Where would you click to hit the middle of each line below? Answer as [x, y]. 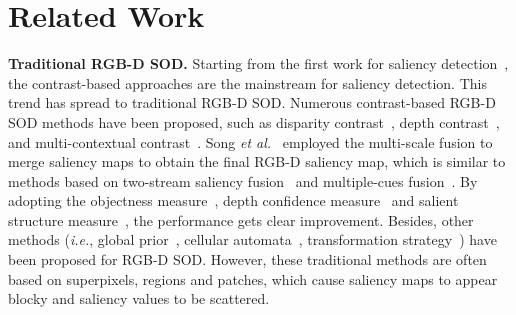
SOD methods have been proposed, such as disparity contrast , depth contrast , [254, 121]
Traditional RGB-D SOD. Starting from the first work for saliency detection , [258, 63]
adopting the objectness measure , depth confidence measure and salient [233, 200]
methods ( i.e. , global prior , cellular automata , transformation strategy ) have [252, 239]
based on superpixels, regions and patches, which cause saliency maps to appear [253, 278]
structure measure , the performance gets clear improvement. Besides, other [241, 219]
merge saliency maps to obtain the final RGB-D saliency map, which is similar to [257, 161]
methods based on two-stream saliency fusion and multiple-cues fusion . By [243, 180]
